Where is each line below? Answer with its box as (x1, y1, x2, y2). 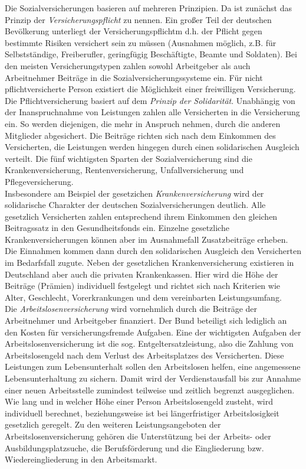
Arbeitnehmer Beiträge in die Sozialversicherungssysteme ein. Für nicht (5, 71, 263, 83)
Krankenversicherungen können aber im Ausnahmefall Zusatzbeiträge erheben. (5, 233, 288, 245)
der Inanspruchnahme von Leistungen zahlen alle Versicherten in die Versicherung (5, 106, 300, 118)
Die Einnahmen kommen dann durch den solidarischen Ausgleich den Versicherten (5, 245, 301, 257)
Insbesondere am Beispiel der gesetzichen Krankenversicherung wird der (5, 187, 264, 199)
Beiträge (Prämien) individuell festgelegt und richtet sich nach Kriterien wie (5, 279, 281, 292)
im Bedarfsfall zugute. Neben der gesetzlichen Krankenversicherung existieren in (5, 256, 294, 269)
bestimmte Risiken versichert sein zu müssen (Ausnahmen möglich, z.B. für (5, 36, 277, 48)
